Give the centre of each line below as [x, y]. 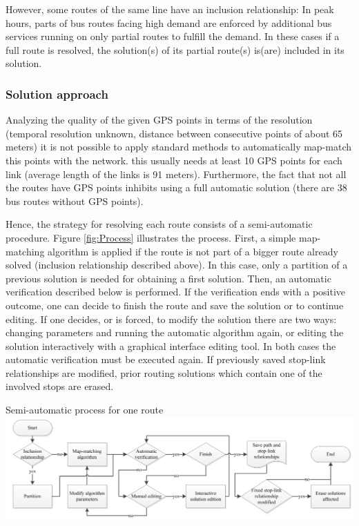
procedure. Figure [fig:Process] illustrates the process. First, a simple [151, 237]
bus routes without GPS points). [75, 201]
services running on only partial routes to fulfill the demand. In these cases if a [173, 36]
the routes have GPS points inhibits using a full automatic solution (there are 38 [176, 187]
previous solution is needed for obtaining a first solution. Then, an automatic [168, 278]
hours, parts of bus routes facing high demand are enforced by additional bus [169, 22]
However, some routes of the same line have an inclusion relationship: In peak [170, 9]
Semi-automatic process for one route [85, 410]
